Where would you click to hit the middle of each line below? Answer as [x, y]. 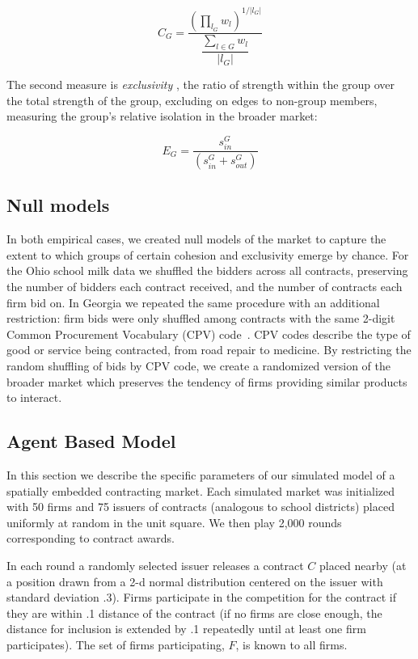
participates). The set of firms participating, [116, 644]
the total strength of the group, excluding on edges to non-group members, [192, 100]
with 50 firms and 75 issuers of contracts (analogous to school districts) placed [201, 507]
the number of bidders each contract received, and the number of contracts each [205, 287]
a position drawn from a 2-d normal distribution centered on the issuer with [195, 581]
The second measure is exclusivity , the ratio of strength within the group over [201, 84]
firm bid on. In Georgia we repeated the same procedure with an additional [193, 302]
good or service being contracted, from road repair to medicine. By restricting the [209, 350]
